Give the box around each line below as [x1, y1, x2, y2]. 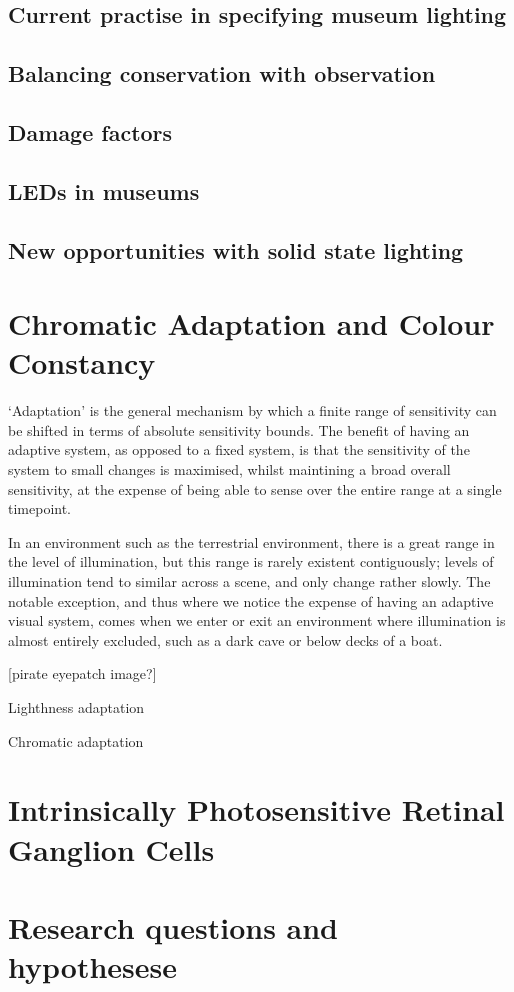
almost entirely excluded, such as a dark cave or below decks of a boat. [8, 629, 443, 650]
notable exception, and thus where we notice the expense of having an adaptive [8, 590, 494, 611]
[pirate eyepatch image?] [8, 663, 157, 684]
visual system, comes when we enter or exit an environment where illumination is [8, 610, 506, 631]
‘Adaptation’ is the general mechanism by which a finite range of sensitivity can [8, 400, 497, 421]
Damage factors [8, 116, 173, 147]
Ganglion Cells [8, 828, 215, 869]
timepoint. [8, 498, 72, 519]
